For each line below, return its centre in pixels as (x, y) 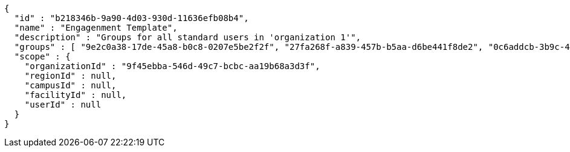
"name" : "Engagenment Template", (96, 28)
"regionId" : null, (70, 76)
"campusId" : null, (70, 85)
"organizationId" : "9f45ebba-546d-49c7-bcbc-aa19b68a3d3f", (172, 66)
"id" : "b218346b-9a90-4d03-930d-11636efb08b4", (131, 18)
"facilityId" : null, (76, 95)
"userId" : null (63, 105)
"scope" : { (42, 56)
